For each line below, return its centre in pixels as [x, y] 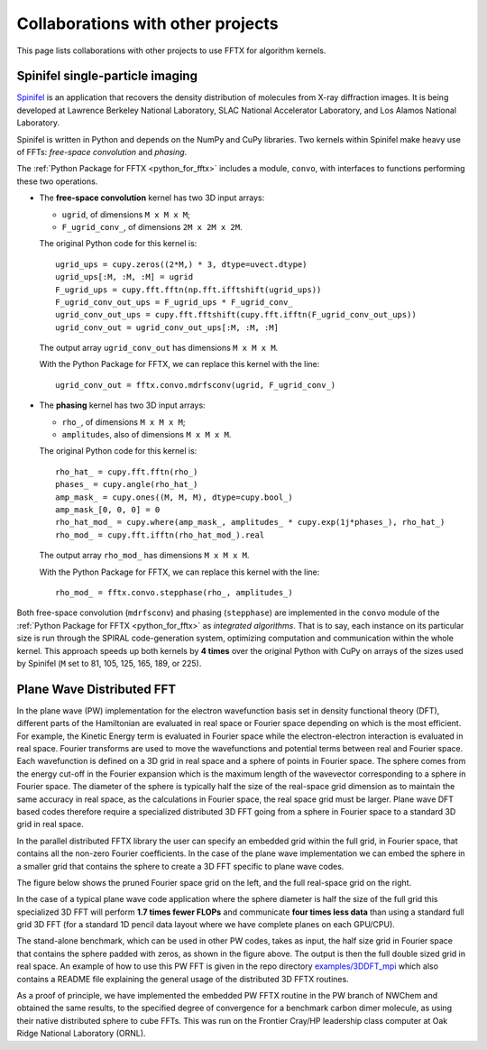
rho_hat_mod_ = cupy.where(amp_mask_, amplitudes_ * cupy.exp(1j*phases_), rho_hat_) [250, 522]
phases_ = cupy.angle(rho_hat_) [127, 484]
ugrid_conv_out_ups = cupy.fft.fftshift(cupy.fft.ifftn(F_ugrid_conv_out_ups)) [236, 315]
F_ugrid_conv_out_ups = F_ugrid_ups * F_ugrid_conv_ [174, 302]
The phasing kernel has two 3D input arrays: [123, 405]
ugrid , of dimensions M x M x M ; [126, 214]
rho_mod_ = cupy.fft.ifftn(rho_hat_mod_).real [160, 535]
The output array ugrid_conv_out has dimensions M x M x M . [159, 348]
